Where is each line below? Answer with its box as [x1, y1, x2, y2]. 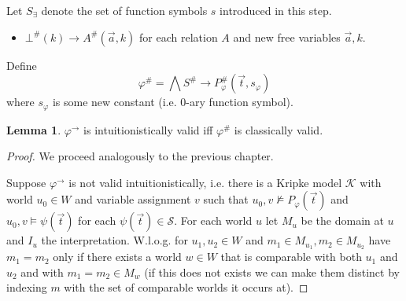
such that [203, 191, 249, 207]
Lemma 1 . [6, 121, 61, 138]
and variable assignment [75, 191, 191, 207]
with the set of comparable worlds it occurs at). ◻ [64, 279, 308, 295]
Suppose [6, 174, 46, 190]
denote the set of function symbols [41, 2, 208, 18]
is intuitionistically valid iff [83, 121, 213, 138]
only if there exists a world [53, 248, 182, 265]
